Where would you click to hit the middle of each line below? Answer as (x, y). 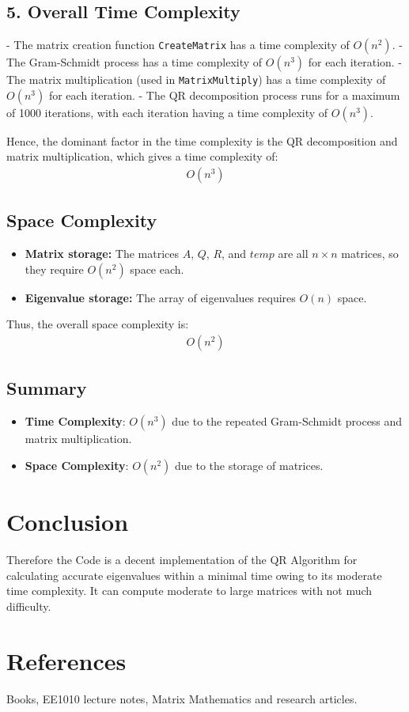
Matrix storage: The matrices (102, 254)
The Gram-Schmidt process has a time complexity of (134, 62)
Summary (47, 388)
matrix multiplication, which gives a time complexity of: (142, 156)
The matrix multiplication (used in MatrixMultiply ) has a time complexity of (196, 80)
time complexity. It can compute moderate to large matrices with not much (189, 591)
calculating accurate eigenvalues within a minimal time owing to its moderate (194, 575)
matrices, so (370, 254)
